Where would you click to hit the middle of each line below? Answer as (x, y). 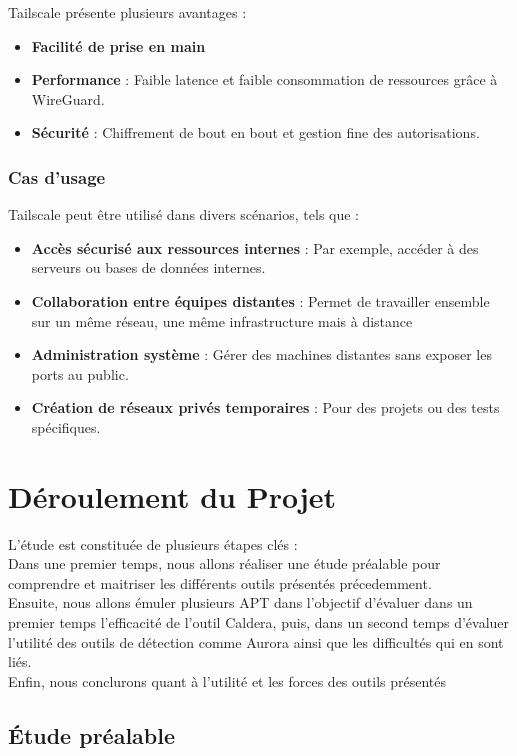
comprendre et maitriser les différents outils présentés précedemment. (220, 582)
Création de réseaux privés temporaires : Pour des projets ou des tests (265, 407)
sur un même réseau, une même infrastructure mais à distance (222, 320)
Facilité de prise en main (118, 45)
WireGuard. (68, 98)
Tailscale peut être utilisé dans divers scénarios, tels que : (184, 214)
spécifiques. (66, 426)
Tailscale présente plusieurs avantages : (127, 12)
